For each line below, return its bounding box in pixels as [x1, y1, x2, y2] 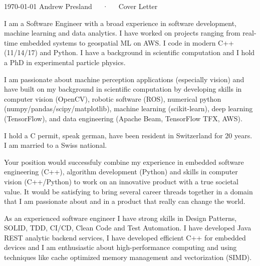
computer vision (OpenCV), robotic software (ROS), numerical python [4, 93, 221, 104]
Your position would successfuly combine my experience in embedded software [4, 156, 244, 167]
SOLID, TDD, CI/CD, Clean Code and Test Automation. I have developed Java [4, 222, 251, 233]
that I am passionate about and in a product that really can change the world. [4, 196, 245, 206]
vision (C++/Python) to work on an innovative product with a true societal [4, 176, 238, 186]
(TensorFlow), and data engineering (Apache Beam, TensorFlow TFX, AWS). [4, 113, 242, 123]
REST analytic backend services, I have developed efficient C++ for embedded [4, 232, 246, 242]
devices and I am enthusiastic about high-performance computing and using [4, 242, 237, 252]
